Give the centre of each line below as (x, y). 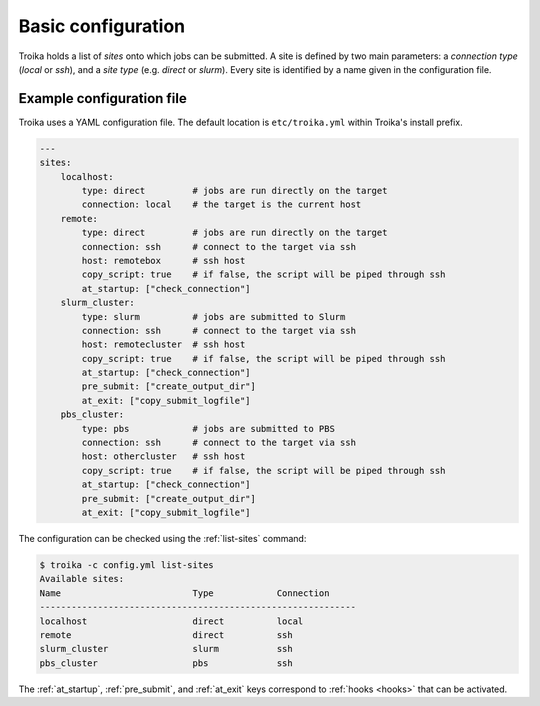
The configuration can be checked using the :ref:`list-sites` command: (162, 538)
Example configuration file (102, 98)
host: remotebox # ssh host (163, 260)
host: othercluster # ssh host (163, 456)
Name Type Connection (184, 593)
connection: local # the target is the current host (221, 204)
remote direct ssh (166, 634)
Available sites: (82, 579)
